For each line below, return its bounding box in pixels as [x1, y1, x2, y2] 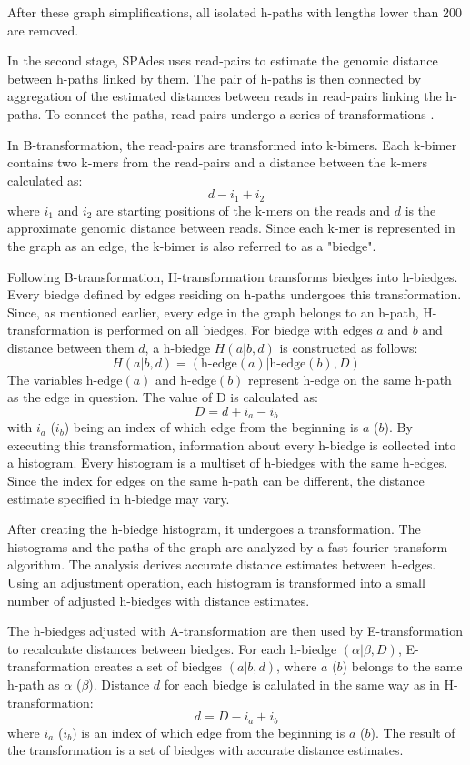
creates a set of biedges [94, 657, 223, 676]
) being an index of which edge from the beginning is [64, 418, 359, 437]
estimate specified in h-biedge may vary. [7, 488, 230, 508]
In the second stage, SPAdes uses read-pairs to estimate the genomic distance [7, 51, 438, 70]
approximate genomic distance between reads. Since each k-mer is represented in [7, 218, 455, 237]
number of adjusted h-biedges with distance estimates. [7, 590, 310, 609]
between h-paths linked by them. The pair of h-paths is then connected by [7, 68, 422, 87]
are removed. [7, 20, 79, 39]
